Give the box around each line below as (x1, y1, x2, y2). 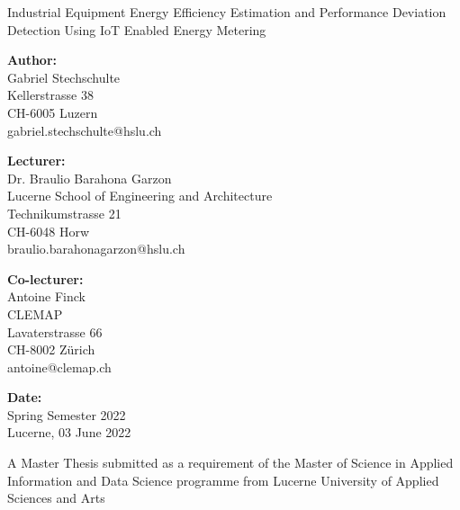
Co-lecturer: (7, 269, 84, 288)
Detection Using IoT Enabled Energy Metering (7, 20, 266, 39)
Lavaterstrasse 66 (7, 322, 103, 341)
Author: (7, 50, 58, 69)
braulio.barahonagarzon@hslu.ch (7, 239, 185, 258)
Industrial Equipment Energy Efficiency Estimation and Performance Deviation (7, 3, 446, 21)
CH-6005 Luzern (7, 103, 98, 121)
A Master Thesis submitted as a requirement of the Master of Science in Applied (7, 453, 454, 472)
